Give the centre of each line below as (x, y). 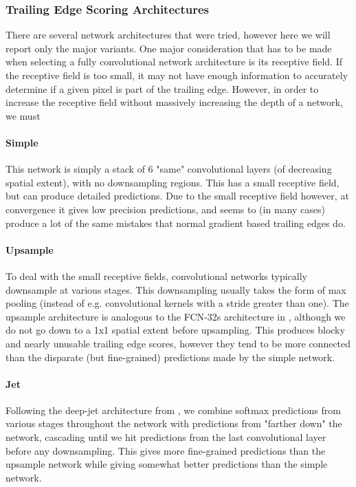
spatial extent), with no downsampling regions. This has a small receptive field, (173, 182)
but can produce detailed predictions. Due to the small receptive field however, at (177, 196)
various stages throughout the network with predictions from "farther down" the (174, 423)
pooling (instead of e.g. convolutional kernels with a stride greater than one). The (177, 303)
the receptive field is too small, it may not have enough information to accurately (177, 75)
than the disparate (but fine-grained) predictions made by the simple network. (170, 357)
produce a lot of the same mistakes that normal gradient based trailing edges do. (176, 223)
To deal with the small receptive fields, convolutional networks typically (156, 275)
